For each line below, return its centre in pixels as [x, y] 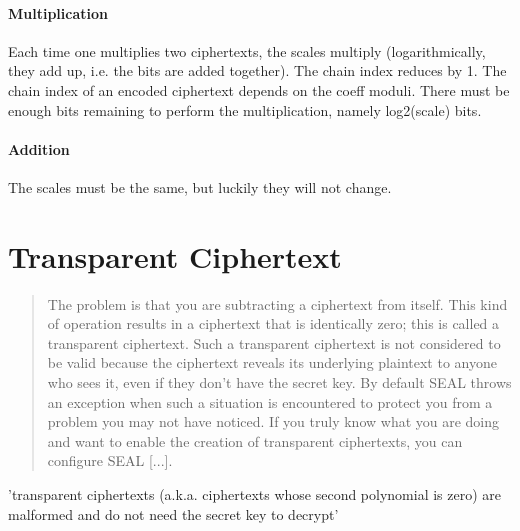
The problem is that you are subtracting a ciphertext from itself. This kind [277, 303]
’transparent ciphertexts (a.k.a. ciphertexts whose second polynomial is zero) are [255, 494]
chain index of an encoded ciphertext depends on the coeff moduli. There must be [259, 89]
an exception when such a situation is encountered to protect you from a [270, 401]
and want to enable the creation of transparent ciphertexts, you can [255, 440]
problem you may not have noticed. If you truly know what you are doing [273, 421]
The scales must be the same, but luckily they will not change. [200, 186]
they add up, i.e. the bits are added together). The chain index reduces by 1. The [257, 70]
